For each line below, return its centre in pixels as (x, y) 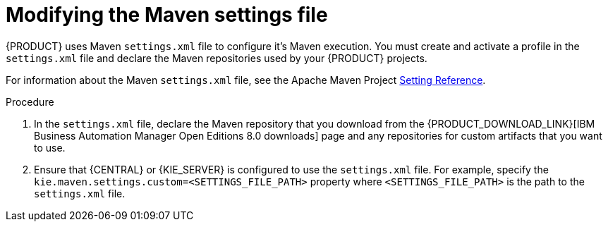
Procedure (30, 102)
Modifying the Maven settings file (167, 15)
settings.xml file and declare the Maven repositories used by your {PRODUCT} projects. (217, 58)
